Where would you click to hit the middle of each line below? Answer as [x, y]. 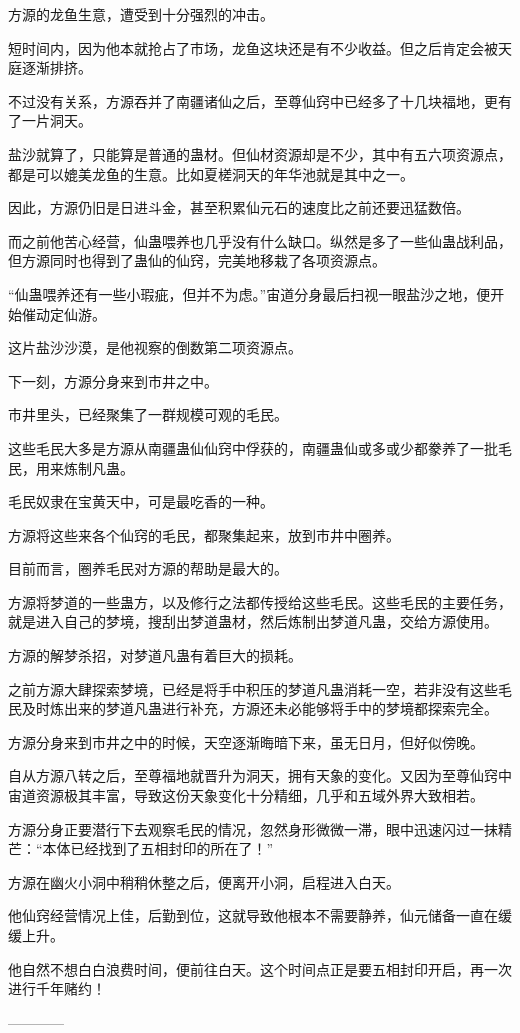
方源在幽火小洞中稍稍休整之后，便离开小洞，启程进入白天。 [204, 881]
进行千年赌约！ [57, 988]
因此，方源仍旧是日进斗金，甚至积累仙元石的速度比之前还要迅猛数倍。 [239, 207]
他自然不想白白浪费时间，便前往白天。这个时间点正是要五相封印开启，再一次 [260, 968]
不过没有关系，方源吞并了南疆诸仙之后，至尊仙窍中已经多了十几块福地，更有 [260, 100]
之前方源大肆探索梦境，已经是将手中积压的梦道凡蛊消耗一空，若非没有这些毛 [260, 688]
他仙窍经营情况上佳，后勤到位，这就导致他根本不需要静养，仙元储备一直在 [253, 915]
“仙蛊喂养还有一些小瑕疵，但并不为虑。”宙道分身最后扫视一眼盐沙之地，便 [249, 293]
